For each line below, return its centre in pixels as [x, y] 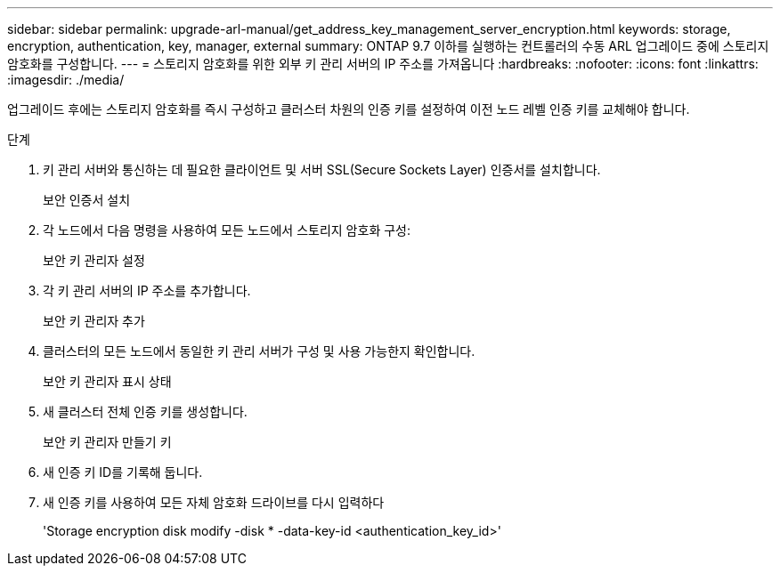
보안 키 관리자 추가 [94, 321]
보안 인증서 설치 [87, 200]
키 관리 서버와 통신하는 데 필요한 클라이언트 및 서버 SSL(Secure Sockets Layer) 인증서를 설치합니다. [322, 169]
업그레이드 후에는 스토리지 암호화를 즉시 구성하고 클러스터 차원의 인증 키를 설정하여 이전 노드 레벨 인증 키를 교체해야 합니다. [349, 109]
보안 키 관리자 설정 [94, 260]
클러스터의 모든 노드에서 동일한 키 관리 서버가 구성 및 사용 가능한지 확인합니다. [259, 351]
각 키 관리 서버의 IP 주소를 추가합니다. [147, 291]
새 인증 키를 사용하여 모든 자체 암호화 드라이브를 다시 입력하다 [214, 502]
